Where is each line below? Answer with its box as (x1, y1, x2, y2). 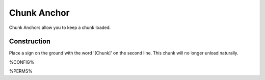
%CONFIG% (9, 59, 34, 65)
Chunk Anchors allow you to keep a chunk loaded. (9, 25, 111, 30)
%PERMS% (9, 68, 33, 74)
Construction (9, 37, 51, 46)
